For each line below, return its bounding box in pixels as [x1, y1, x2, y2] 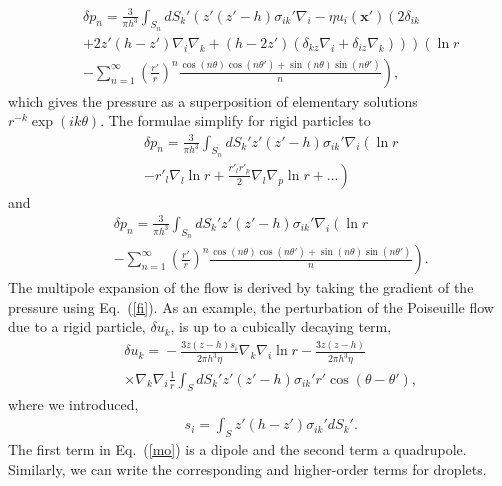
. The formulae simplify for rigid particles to [100, 110, 371, 131]
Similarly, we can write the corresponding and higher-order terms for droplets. [8, 458, 487, 479]
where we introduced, [8, 393, 139, 414]
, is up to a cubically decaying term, [170, 316, 392, 337]
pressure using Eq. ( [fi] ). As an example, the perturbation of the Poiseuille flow [8, 296, 494, 317]
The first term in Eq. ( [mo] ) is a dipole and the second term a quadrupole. [8, 438, 467, 459]
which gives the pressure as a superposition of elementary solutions [8, 90, 418, 111]
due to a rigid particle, [8, 316, 146, 337]
